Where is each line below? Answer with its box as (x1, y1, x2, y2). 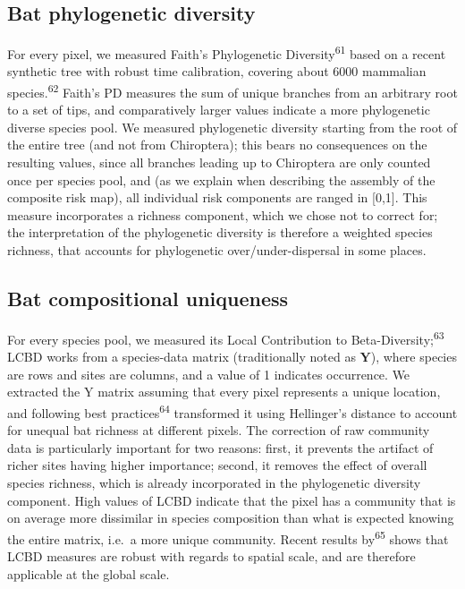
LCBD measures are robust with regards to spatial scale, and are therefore (7, 546, 416, 565)
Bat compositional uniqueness (7, 285, 289, 312)
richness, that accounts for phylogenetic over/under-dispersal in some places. (7, 241, 427, 260)
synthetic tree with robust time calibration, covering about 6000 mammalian (7, 62, 427, 81)
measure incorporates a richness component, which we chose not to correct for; (7, 205, 438, 224)
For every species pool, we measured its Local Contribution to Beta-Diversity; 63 (7, 327, 444, 348)
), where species (370, 347, 457, 366)
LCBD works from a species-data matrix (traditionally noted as (7, 347, 356, 366)
